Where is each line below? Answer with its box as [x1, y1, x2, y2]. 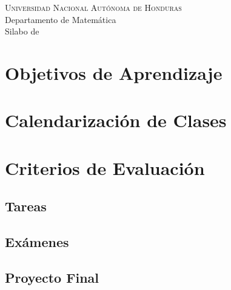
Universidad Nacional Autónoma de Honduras [5, 1, 182, 13]
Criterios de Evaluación [5, 155, 205, 180]
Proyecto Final [5, 268, 99, 286]
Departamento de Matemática [5, 13, 116, 25]
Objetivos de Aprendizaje [5, 60, 223, 85]
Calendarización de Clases [5, 108, 227, 133]
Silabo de [5, 25, 39, 38]
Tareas [5, 197, 47, 216]
